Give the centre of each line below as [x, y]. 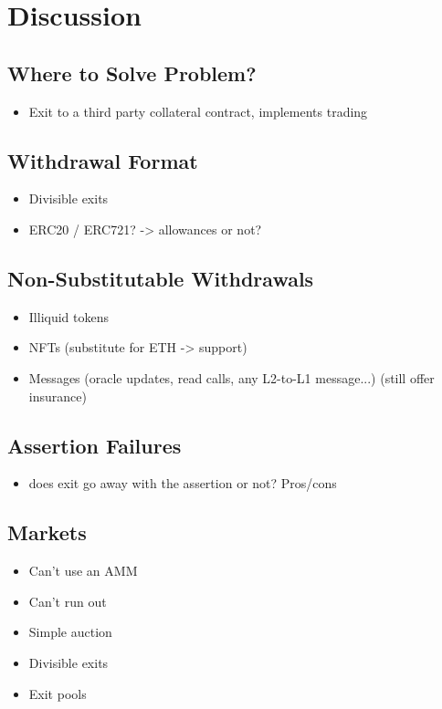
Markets [47, 532]
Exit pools [58, 693]
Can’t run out [68, 601]
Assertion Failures [95, 445]
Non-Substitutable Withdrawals [161, 278]
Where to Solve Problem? [132, 73]
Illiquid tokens [69, 316]
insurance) [58, 396]
